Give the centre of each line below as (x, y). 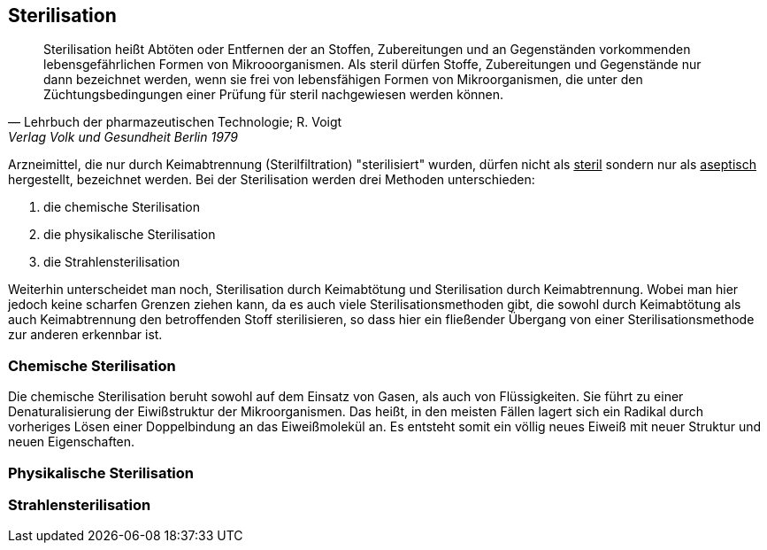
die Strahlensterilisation (112, 262)
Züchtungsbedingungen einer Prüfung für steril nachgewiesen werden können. (274, 95)
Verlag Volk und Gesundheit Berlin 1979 (123, 137)
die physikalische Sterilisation (130, 235)
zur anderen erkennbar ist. (85, 335)
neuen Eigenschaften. (72, 442)
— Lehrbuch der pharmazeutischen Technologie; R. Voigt (175, 122)
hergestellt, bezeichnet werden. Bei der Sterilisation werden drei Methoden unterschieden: (272, 180)
